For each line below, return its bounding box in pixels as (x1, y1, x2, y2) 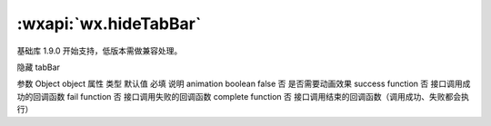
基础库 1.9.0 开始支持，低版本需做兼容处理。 (16, 45, 183, 56)
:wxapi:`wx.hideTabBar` (16, 14, 202, 34)
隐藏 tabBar (16, 62, 61, 73)
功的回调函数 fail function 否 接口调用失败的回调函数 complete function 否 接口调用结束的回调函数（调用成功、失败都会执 (16, 91, 470, 102)
